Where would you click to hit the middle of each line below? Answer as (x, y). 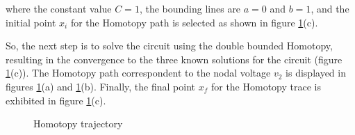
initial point (31, 22)
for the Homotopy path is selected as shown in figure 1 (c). (194, 22)
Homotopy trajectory (78, 124)
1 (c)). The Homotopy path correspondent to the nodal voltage (138, 73)
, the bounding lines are (190, 8)
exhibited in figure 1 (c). (56, 100)
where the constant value (59, 8)
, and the (330, 8)
